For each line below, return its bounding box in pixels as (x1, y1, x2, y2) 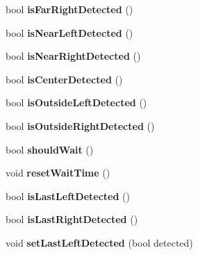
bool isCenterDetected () (6, 72, 123, 86)
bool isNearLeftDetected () (6, 25, 133, 40)
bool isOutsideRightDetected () (6, 118, 155, 133)
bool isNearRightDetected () (6, 49, 141, 63)
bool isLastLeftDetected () (6, 188, 130, 203)
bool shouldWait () (6, 142, 94, 156)
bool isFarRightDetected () (6, 2, 133, 16)
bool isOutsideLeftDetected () (6, 95, 147, 110)
